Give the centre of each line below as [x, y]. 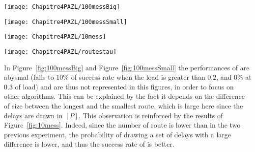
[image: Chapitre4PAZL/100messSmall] [66, 22]
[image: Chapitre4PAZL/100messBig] [62, 7]
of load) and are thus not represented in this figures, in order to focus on [124, 86]
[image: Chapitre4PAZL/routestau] [60, 52]
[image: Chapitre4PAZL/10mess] [55, 37]
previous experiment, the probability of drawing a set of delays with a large [118, 134]
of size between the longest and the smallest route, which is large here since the [124, 106]
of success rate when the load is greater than [138, 77]
